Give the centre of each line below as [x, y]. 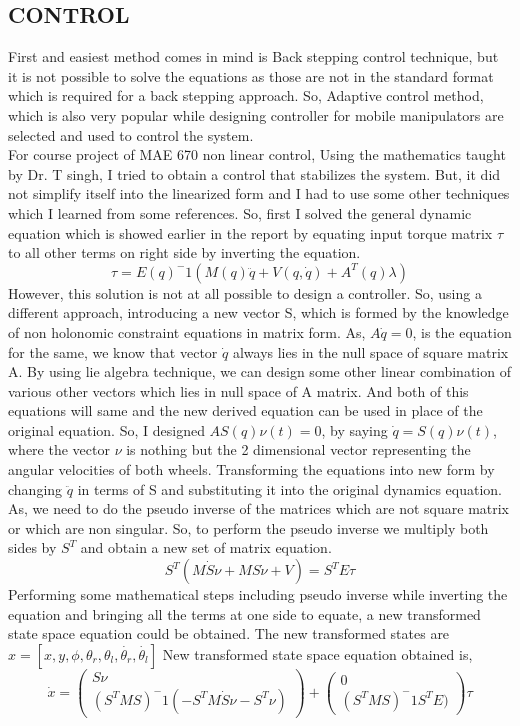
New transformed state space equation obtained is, [317, 653]
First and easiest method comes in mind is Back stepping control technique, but [253, 56]
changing [35, 488]
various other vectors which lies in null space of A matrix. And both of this [238, 390]
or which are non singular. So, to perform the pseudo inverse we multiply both [248, 527]
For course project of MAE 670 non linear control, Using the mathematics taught [257, 154]
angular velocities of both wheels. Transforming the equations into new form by [251, 469]
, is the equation [462, 331]
